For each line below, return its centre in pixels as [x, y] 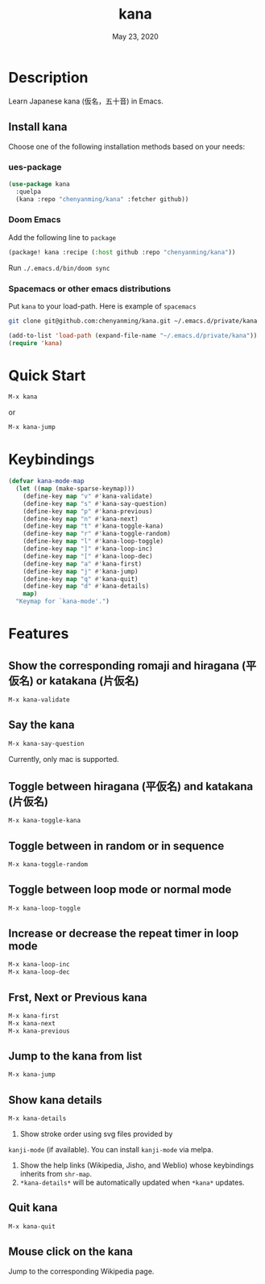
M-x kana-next [32, 1023]
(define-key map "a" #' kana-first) [83, 564]
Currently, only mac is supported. [64, 759]
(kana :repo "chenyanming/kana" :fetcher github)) [102, 199]
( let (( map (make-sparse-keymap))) [75, 489]
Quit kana [33, 1208]
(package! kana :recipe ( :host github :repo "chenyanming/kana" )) [122, 252]
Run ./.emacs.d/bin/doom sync [59, 267]
